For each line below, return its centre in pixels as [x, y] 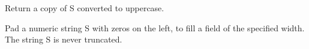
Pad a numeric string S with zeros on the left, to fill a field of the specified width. [155, 27]
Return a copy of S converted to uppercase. [85, 8]
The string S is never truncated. [64, 39]
